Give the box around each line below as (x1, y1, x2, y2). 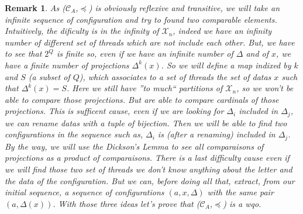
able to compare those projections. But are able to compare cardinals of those (5, 93, 279, 105)
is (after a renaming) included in (157, 128, 276, 140)
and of (246, 47, 269, 60)
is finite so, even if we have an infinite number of (56, 47, 233, 60)
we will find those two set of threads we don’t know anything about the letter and (5, 163, 292, 175)
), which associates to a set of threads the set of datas (79, 70, 271, 82)
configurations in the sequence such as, (5, 128, 143, 140)
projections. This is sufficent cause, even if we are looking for (5, 105, 224, 117)
